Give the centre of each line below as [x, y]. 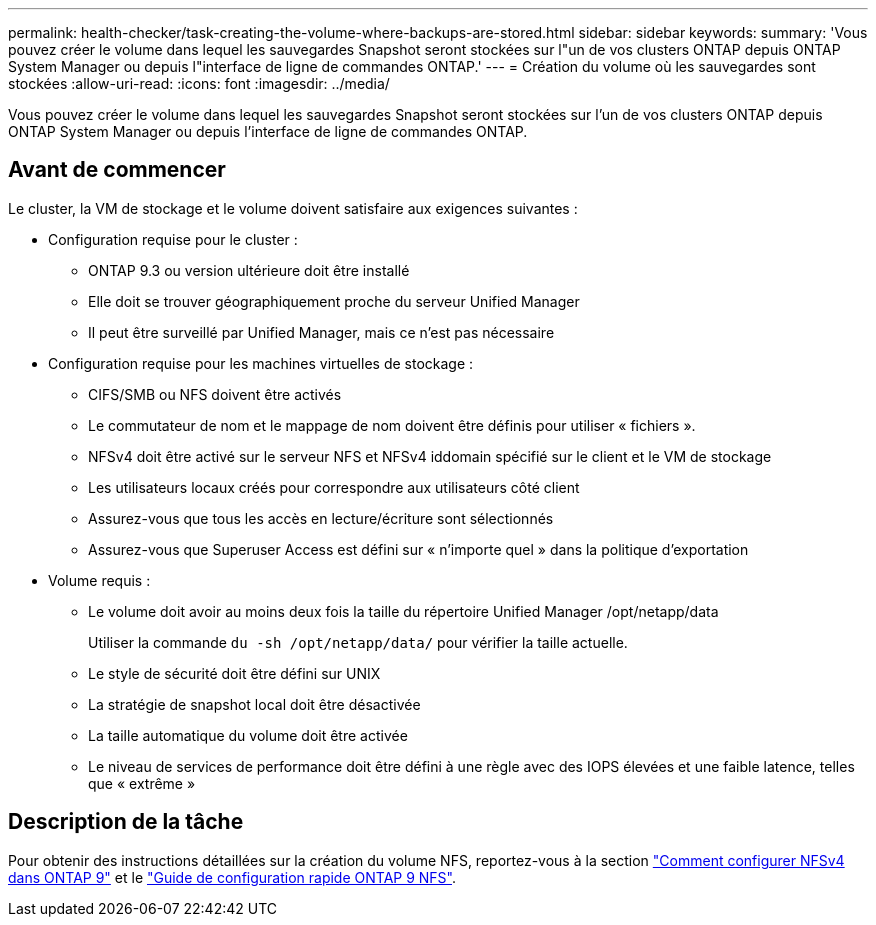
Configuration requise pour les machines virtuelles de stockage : [261, 363]
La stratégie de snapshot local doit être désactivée [254, 704]
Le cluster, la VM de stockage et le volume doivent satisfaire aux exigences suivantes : [293, 208]
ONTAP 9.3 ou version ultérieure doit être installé [249, 270]
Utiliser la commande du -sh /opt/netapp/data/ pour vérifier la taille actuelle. [358, 642]
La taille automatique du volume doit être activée [248, 735]
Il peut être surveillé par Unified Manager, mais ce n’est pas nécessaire [321, 332]
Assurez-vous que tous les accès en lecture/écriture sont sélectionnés [321, 518]
